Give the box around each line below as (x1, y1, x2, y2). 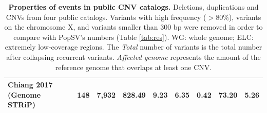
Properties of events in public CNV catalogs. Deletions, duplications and (8, 2, 259, 12)
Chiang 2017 (8, 79, 53, 90)
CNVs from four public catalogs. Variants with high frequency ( (6, 11, 206, 22)
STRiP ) (8, 99, 35, 110)
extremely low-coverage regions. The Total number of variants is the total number (5, 41, 262, 52)
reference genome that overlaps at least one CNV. (55, 61, 212, 72)
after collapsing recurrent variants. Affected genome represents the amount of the (6, 51, 261, 62)
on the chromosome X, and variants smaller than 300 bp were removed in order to (4, 21, 263, 32)
